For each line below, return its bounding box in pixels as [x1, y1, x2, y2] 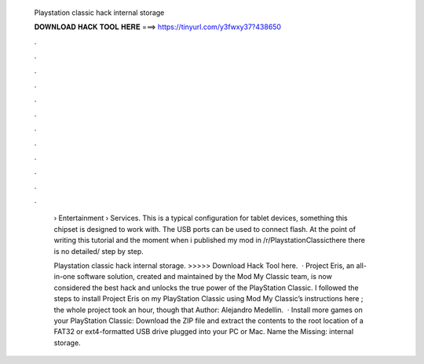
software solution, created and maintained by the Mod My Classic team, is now [76, 272, 333, 281]
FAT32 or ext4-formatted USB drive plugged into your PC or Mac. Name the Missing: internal [53, 327, 354, 336]
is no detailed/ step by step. [53, 246, 144, 256]
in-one [53, 272, 75, 281]
